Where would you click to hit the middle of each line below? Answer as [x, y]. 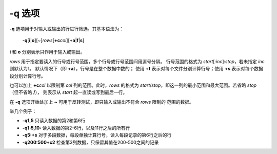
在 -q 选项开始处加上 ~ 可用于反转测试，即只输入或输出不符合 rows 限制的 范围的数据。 [102, 102]
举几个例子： [23, 111]
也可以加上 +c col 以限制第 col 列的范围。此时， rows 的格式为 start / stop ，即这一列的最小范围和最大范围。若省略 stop [133, 85]
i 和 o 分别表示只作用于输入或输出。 [47, 52]
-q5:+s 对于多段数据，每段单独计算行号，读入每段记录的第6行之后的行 [97, 135]
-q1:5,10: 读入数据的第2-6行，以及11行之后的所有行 [76, 128]
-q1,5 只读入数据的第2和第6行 [54, 121]
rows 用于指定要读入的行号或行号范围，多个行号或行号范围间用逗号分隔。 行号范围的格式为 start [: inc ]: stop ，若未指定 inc [137, 61]
